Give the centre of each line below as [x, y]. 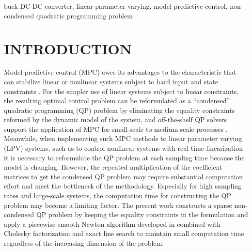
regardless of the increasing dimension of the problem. [84, 243]
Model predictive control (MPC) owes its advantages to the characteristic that [120, 72]
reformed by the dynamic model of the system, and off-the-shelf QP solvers [115, 119]
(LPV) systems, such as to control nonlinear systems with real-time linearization [124, 148]
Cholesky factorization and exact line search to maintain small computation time [124, 233]
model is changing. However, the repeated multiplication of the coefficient [113, 167]
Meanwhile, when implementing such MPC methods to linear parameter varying [123, 138]
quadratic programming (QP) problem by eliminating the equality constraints [119, 110]
